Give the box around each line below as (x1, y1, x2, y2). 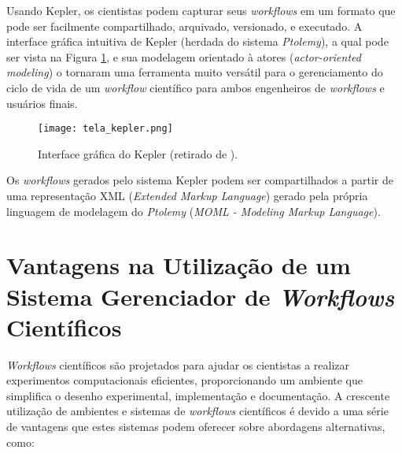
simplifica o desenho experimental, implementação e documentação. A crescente (6, 387, 390, 403)
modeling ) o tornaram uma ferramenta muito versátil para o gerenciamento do (6, 64, 383, 80)
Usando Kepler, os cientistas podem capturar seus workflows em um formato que (6, 2, 396, 18)
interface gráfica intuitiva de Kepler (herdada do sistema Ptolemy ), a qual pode (6, 33, 389, 50)
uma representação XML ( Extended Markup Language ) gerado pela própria (6, 188, 368, 203)
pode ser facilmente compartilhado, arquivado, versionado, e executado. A (6, 17, 363, 34)
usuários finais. (6, 95, 78, 111)
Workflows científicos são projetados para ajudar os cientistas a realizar (6, 356, 350, 373)
